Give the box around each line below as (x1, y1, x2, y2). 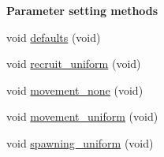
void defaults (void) (6, 28, 101, 45)
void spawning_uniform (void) (6, 134, 154, 151)
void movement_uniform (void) (6, 108, 158, 125)
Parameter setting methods (6, 2, 158, 18)
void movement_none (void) (6, 81, 143, 98)
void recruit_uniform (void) (6, 55, 141, 72)
